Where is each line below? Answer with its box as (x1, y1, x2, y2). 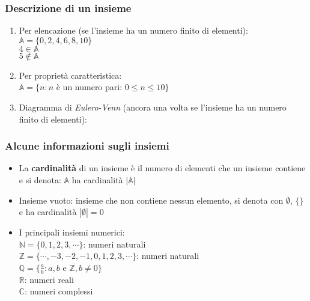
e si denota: (19, 174, 61, 186)
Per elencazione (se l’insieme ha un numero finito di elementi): (19, 24, 248, 37)
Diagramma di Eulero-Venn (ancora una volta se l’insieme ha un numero (19, 101, 287, 113)
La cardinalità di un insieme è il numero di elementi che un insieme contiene (19, 162, 306, 174)
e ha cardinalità (19, 205, 77, 218)
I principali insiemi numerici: (19, 226, 125, 239)
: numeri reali (24, 273, 74, 285)
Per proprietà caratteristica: (19, 68, 122, 81)
